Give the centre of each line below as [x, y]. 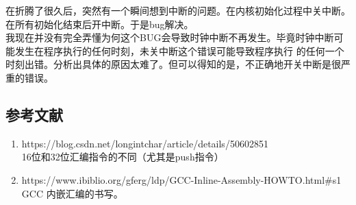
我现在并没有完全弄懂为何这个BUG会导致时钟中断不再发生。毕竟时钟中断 [170, 37]
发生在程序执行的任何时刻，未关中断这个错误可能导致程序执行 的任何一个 [179, 50]
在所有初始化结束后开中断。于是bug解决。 [100, 24]
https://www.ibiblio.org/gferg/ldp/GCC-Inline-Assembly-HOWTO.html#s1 [181, 179]
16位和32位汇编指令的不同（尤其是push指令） [123, 157]
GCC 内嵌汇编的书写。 [72, 193]
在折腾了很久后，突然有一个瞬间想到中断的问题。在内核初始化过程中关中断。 [178, 10]
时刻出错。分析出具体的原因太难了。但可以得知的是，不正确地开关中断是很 [173, 64]
